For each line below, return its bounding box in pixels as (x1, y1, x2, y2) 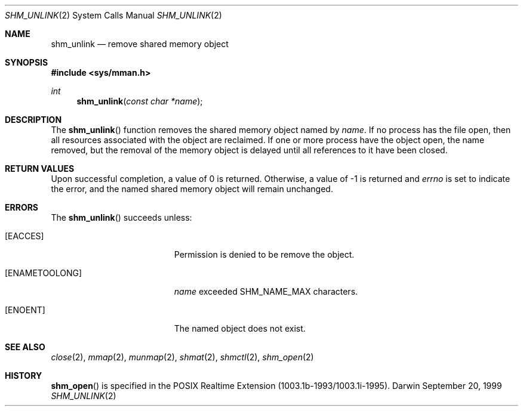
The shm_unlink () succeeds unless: (51, 212, 192, 223)
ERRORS (5, 202, 39, 212)
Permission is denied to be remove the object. (174, 249, 355, 259)
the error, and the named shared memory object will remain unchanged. (51, 184, 333, 194)
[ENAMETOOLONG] (5, 268, 82, 278)
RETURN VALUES (5, 163, 75, 174)
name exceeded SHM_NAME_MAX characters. (174, 286, 358, 296)
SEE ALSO (5, 342, 45, 352)
